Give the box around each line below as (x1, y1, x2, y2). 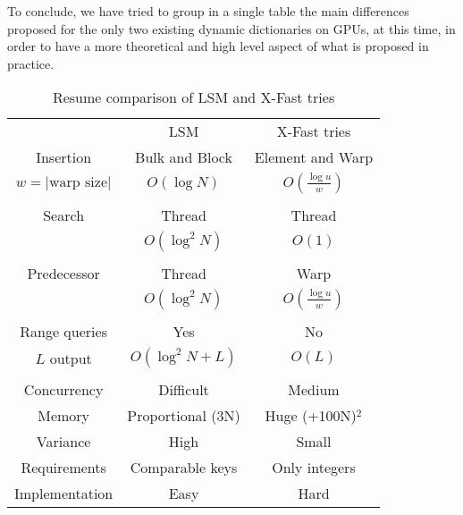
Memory (38, 405, 90, 426)
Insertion (36, 147, 92, 168)
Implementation (14, 483, 114, 504)
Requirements (21, 457, 106, 478)
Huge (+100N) (265, 405, 357, 426)
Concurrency (23, 379, 104, 401)
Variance (36, 431, 91, 452)
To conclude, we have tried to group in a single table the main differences (7, 2, 409, 20)
